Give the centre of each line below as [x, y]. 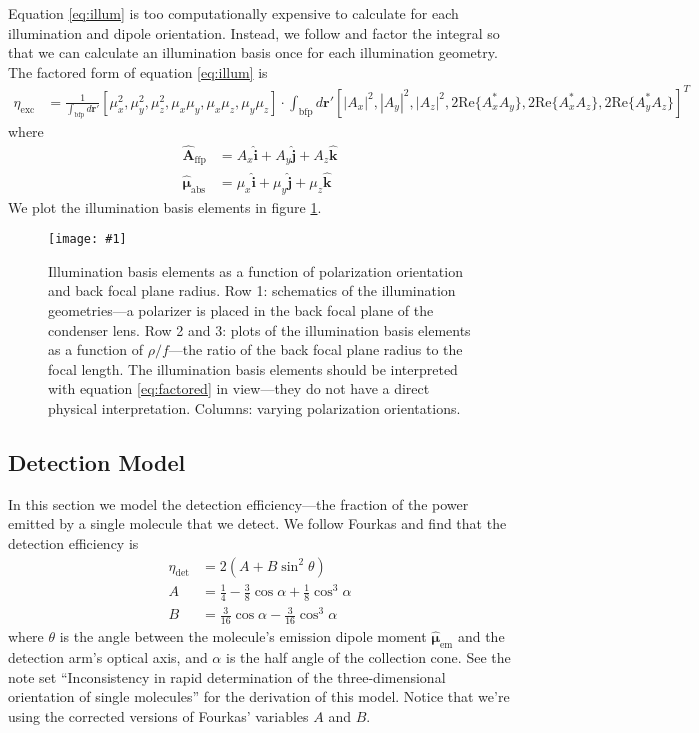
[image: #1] [87, 239]
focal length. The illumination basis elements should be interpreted [253, 368]
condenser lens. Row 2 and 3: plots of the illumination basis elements [259, 329]
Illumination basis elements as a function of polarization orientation [255, 270]
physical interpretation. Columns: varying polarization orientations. [254, 407]
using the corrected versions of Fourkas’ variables [158, 715]
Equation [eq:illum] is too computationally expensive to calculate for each [233, 13]
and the [481, 636]
